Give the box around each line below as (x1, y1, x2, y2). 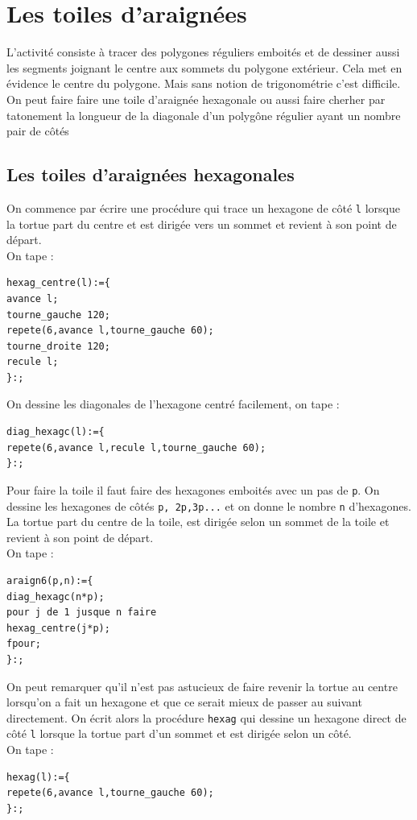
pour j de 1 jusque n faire (6, 607, 157, 619)
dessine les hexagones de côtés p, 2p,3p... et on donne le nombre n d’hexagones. (6, 497, 411, 514)
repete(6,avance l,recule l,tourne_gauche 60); (6, 441, 266, 453)
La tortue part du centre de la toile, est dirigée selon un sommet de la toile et (6, 513, 390, 530)
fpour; (6, 638, 41, 650)
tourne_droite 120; (6, 340, 110, 352)
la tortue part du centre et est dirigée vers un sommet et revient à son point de (6, 215, 397, 232)
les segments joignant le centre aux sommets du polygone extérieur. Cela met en (6, 59, 403, 76)
